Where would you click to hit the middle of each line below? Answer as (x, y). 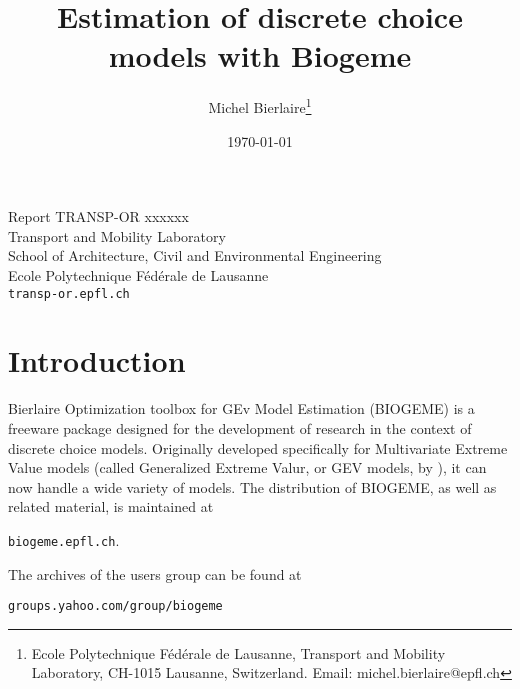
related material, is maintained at (111, 506)
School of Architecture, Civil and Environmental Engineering (195, 255)
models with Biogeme (260, 55)
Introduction (97, 360)
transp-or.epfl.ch (69, 293)
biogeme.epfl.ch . (64, 539)
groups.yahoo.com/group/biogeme (115, 606)
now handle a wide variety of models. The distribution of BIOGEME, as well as (252, 486)
